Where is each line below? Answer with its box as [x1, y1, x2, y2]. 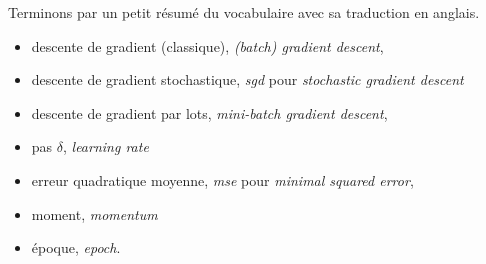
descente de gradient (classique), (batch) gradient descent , [31, 35, 384, 56]
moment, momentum [31, 203, 158, 224]
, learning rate [62, 136, 149, 157]
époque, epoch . [31, 237, 121, 258]
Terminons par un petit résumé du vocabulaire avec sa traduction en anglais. [8, 2, 480, 22]
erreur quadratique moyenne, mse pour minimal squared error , [31, 169, 414, 190]
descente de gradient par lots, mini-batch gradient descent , [31, 102, 388, 123]
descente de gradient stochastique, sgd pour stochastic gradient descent [31, 69, 464, 90]
